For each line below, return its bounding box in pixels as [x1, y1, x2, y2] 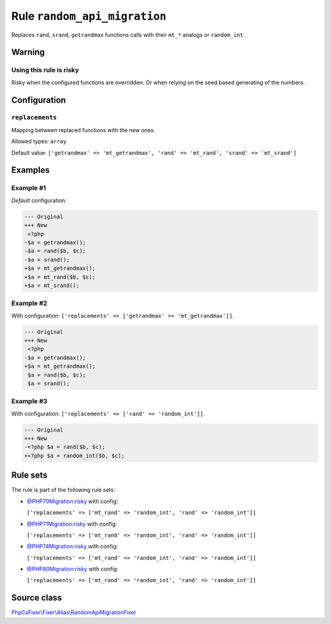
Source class [11, 593, 63, 603]
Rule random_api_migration [11, 9, 167, 23]
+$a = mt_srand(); [24, 282, 80, 289]
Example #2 [11, 299, 48, 307]
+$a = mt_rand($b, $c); [24, 274, 96, 280]
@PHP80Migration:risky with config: [26, 566, 119, 573]
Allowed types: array [11, 138, 67, 145]
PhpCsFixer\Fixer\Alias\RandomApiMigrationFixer [11, 609, 137, 616]
